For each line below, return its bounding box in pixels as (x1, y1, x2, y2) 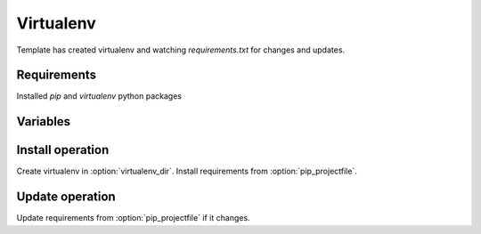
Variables (16, 114, 71, 129)
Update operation (16, 190, 116, 205)
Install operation (16, 142, 110, 157)
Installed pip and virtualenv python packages (16, 91, 183, 101)
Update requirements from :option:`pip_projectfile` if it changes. (16, 213, 250, 223)
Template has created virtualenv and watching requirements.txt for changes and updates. (16, 44, 346, 55)
